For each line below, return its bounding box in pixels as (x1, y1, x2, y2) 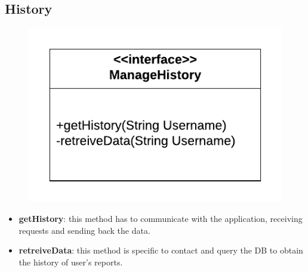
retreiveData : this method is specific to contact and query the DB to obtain (19, 244, 303, 256)
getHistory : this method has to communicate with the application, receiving (19, 212, 303, 224)
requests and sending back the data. (19, 224, 150, 236)
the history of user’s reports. (19, 255, 123, 268)
